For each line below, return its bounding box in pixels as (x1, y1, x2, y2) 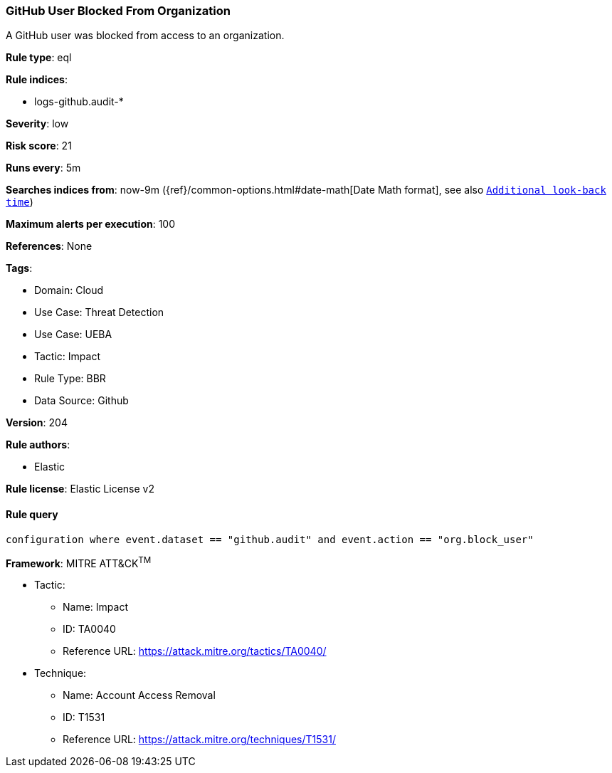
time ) (6, 196, 33, 209)
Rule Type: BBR (34, 372, 106, 385)
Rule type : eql (6, 51, 72, 64)
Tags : (6, 262, 33, 275)
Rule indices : (6, 73, 68, 86)
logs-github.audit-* (34, 95, 124, 108)
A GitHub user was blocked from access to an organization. (6, 29, 285, 42)
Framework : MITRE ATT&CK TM (6, 554, 152, 569)
